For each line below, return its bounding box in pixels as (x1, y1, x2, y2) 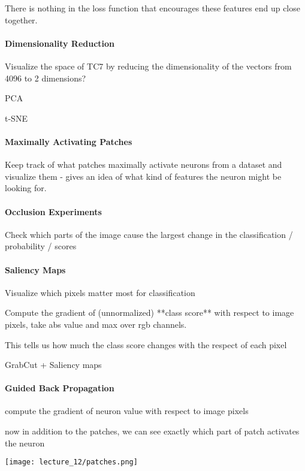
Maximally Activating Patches (5, 135, 132, 147)
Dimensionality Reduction (5, 37, 115, 49)
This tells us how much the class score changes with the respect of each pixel (5, 338, 287, 351)
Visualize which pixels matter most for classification (5, 286, 195, 298)
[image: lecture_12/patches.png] (5, 458, 138, 467)
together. (5, 13, 38, 26)
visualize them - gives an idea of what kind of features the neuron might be (5, 170, 282, 182)
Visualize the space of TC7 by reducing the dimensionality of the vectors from (5, 59, 292, 72)
